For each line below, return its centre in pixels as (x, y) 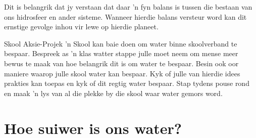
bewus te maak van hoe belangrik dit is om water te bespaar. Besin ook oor (121, 63)
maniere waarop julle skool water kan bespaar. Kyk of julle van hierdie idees (122, 73)
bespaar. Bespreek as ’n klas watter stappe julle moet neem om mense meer (121, 53)
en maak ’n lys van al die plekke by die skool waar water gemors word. (113, 93)
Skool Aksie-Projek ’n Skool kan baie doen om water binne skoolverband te (121, 43)
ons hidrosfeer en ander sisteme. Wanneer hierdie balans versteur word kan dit (125, 16)
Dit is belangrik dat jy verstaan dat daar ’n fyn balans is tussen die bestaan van (128, 7)
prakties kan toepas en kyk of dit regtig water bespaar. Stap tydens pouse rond (127, 83)
